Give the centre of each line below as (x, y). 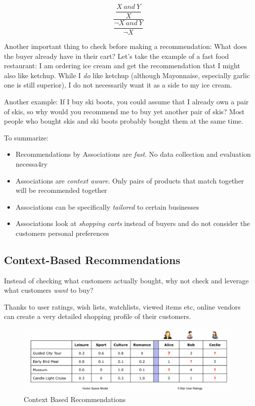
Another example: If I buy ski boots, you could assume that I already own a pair (127, 101)
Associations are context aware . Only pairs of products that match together (130, 180)
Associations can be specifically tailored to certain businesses (107, 206)
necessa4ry (32, 163)
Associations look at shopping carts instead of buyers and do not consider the (133, 223)
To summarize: (26, 137)
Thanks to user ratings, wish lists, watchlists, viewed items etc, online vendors (122, 306)
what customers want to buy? (49, 290)
